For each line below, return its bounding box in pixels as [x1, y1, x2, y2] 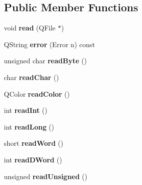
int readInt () [4, 105, 47, 115]
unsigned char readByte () [4, 55, 87, 66]
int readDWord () [4, 154, 62, 164]
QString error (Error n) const [4, 39, 95, 49]
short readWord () [4, 138, 64, 148]
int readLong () [4, 121, 54, 132]
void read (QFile [4, 23, 56, 33]
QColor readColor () [4, 88, 70, 99]
